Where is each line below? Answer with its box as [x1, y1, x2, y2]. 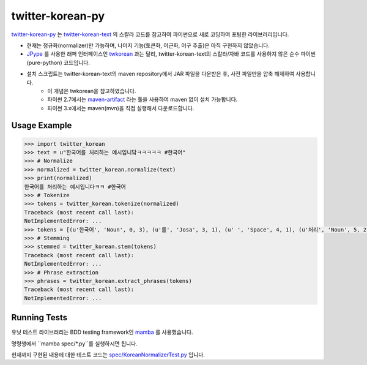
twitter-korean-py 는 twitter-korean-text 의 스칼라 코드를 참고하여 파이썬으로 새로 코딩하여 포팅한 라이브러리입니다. [11, 31, 289, 38]
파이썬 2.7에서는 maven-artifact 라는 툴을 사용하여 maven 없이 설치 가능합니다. [47, 96, 238, 103]
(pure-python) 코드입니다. [26, 59, 90, 66]
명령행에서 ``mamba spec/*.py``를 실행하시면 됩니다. [11, 340, 138, 347]
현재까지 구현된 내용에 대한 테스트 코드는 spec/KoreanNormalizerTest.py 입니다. [11, 351, 205, 358]
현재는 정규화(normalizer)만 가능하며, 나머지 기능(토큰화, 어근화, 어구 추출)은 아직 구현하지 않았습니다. [26, 42, 270, 49]
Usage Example [11, 120, 72, 131]
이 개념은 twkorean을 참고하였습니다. [47, 87, 136, 94]
